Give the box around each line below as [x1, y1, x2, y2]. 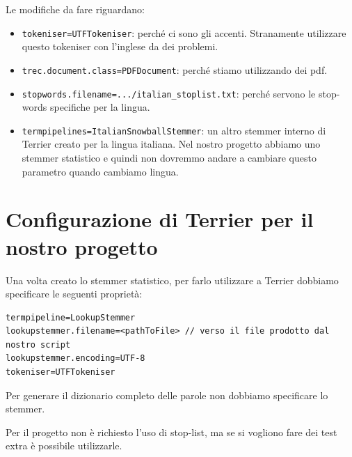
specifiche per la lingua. [49, 100, 150, 114]
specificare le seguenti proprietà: [6, 286, 143, 301]
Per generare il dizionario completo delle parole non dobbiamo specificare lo [6, 387, 328, 402]
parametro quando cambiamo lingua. [22, 164, 179, 178]
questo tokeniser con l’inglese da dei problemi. [22, 39, 218, 54]
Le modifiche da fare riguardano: [6, 2, 145, 16]
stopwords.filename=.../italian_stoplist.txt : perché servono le [22, 86, 316, 100]
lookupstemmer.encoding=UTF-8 [6, 353, 145, 364]
